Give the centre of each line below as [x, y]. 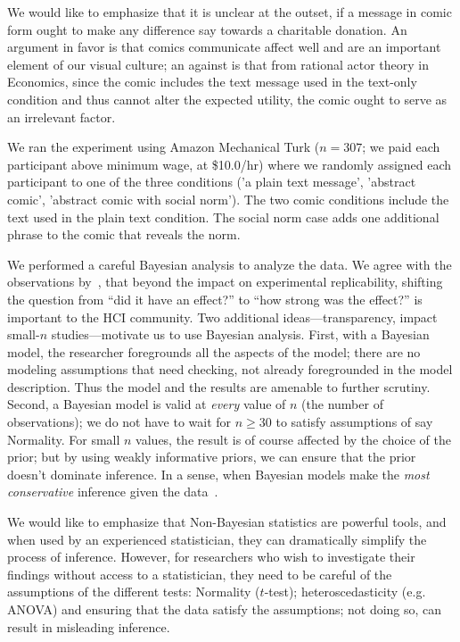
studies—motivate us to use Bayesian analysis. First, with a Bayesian [240, 334]
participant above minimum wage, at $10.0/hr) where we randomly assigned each [230, 164]
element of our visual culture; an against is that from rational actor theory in [218, 64]
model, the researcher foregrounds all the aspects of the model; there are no [214, 351]
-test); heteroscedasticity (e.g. [345, 592]
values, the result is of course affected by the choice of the [293, 439]
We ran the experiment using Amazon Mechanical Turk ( [164, 147]
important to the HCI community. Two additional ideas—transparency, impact [222, 317]
